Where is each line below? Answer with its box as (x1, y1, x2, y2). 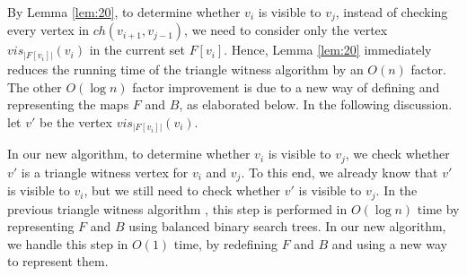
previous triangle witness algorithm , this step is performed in (7, 199, 348, 218)
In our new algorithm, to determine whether (7, 144, 251, 163)
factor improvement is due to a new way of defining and (132, 77, 440, 96)
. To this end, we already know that (241, 162, 438, 181)
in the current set (89, 40, 185, 59)
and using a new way (331, 234, 447, 253)
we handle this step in (7, 234, 128, 253)
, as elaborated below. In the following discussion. (179, 95, 453, 114)
